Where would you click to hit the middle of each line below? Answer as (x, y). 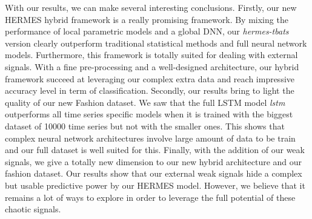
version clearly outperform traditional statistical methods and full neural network (156, 43)
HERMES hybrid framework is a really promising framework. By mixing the (147, 19)
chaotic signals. (33, 209)
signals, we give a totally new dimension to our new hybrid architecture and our (154, 161)
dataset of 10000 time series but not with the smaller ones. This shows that (145, 126)
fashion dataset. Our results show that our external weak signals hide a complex (154, 173)
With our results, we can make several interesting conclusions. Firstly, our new (151, 7)
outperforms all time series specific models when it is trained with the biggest (149, 114)
